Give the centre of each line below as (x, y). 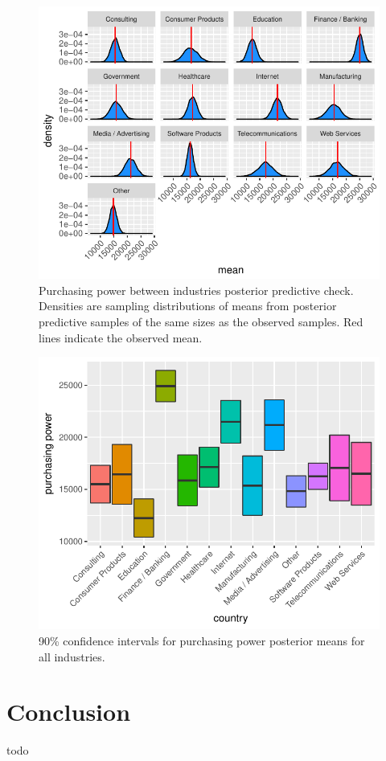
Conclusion (69, 712)
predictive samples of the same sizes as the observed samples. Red (201, 321)
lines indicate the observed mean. (121, 337)
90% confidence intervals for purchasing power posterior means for (202, 640)
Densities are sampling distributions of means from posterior (188, 306)
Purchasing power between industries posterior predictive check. (196, 290)
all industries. (72, 656)
